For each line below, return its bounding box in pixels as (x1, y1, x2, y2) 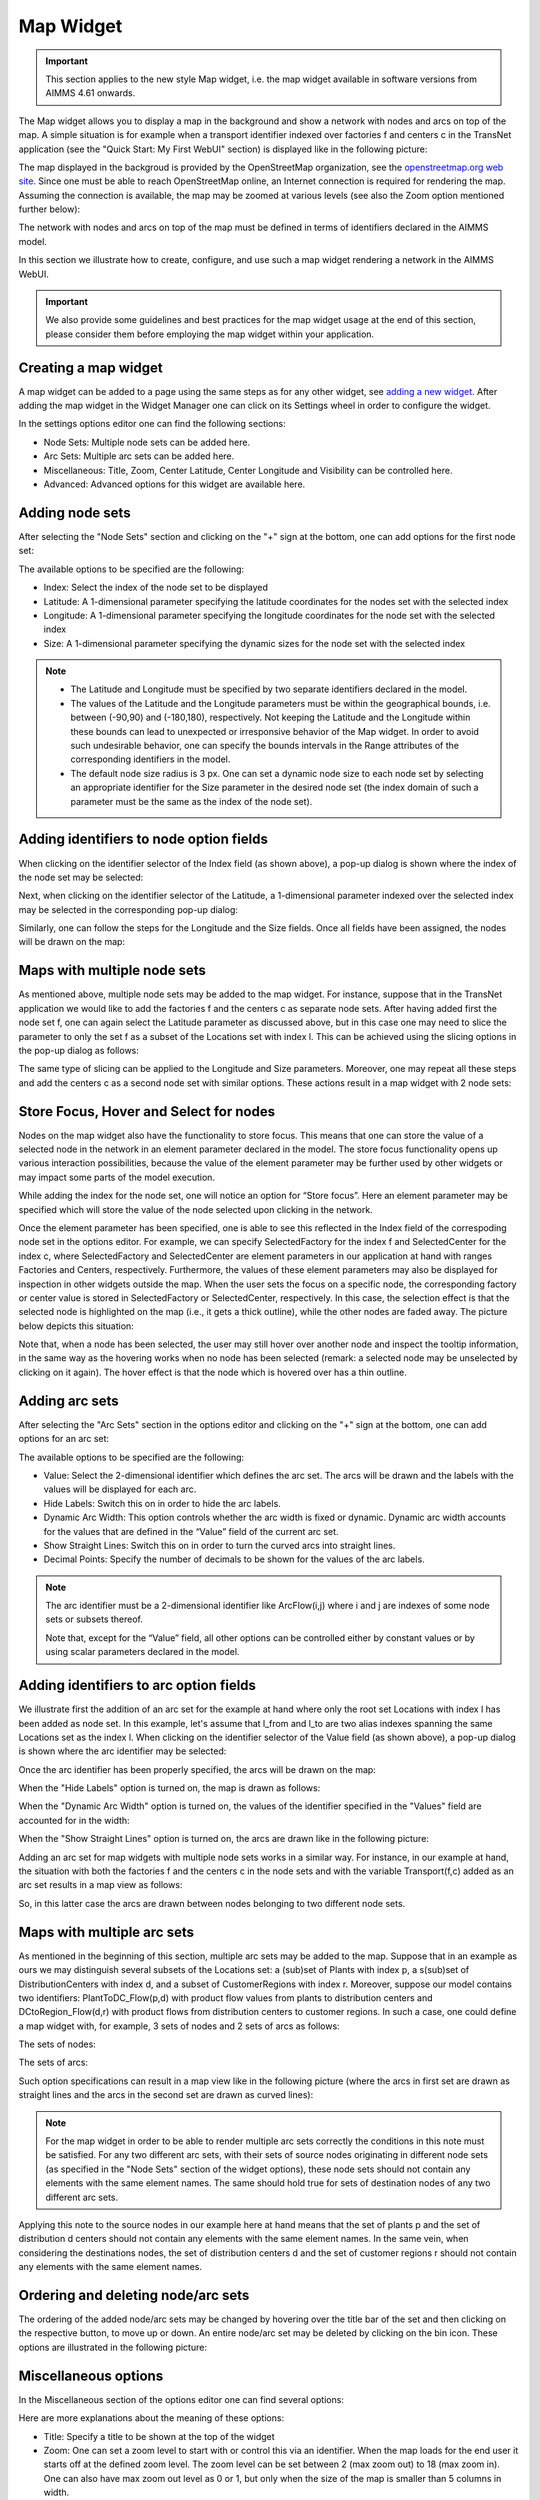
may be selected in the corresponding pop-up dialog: (18, 903, 239, 915)
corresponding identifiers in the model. (70, 753, 231, 765)
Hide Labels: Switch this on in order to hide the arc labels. (43, 1497, 282, 1509)
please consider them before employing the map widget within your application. (45, 328, 375, 340)
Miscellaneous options (18, 2367, 164, 2384)
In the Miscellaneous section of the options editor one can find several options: (18, 2393, 345, 2405)
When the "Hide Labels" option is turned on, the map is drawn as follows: (18, 1782, 321, 1794)
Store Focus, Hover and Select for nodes (18, 1103, 275, 1120)
